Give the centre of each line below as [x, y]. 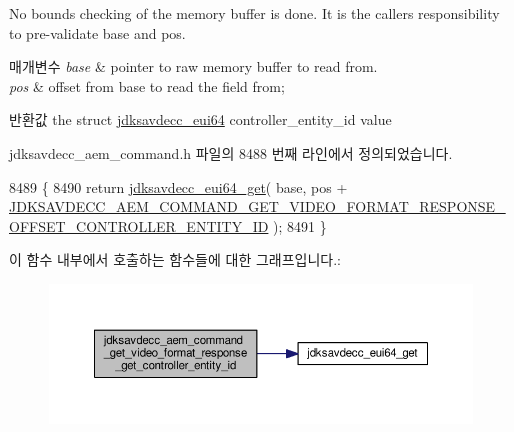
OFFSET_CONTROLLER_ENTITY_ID [139, 225]
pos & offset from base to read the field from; [147, 85]
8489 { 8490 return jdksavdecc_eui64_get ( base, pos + [178, 186]
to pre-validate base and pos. [97, 32]
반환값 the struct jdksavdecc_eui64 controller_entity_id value [200, 119]
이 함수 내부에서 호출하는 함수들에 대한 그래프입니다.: [175, 259]
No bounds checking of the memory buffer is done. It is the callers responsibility [254, 13]
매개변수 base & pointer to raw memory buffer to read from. [193, 66]
